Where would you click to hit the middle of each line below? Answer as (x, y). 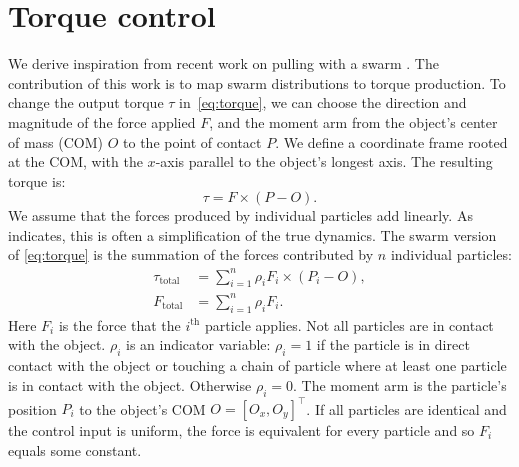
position (32, 408)
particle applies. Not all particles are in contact (349, 324)
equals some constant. (75, 449)
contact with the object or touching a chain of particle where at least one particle (257, 365)
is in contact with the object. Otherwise (130, 384)
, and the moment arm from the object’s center (353, 121)
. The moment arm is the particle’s (399, 384)
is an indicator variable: (198, 344)
